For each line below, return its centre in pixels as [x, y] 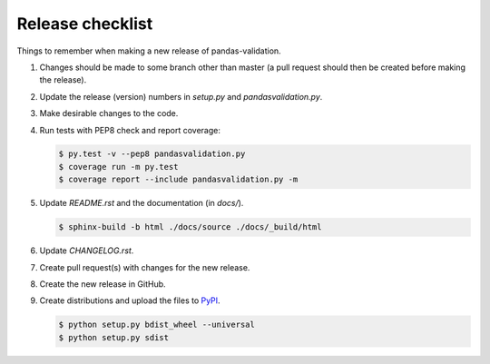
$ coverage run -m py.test [118, 167]
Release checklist [85, 24]
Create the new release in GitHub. [103, 284]
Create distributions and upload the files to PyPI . [130, 300]
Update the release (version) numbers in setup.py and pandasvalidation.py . [181, 96]
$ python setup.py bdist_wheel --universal [157, 325]
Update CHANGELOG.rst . [87, 251]
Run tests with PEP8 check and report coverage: [130, 130]
